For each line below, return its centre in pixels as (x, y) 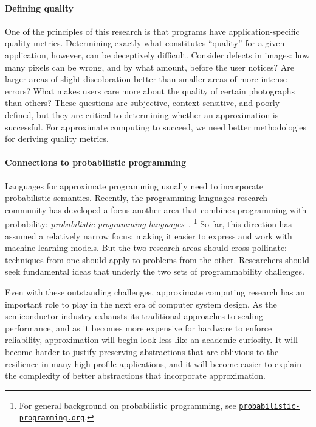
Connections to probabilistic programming (95, 162)
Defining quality (39, 8)
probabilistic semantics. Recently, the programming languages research (136, 198)
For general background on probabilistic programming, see (128, 405)
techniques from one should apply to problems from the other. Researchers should (157, 259)
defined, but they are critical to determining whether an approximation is (142, 114)
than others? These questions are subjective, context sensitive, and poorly (143, 103)
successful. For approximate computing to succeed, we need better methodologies (156, 126)
